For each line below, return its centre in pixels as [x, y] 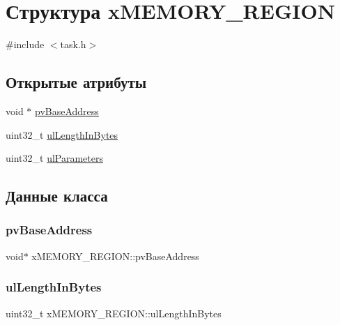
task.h [73, 44]
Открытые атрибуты [76, 82]
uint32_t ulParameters [54, 158]
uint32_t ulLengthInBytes [62, 134]
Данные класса [57, 196]
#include [25, 44]
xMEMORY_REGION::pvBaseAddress [115, 256]
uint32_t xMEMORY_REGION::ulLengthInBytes [114, 313]
